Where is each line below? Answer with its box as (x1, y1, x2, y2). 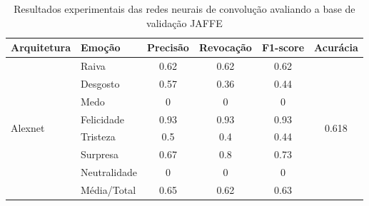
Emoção (81, 40, 121, 55)
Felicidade (81, 111, 124, 126)
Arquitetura (11, 40, 71, 55)
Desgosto (81, 76, 120, 91)
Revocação (198, 40, 252, 55)
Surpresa (81, 147, 119, 162)
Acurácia (314, 40, 358, 55)
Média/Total (81, 182, 136, 197)
